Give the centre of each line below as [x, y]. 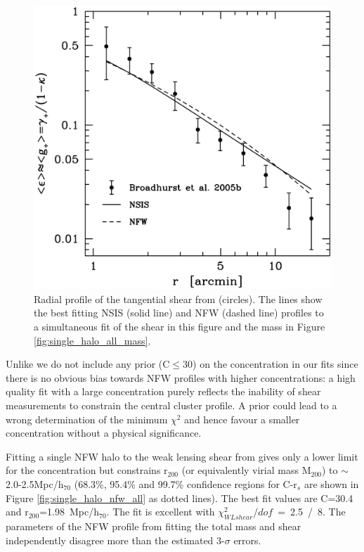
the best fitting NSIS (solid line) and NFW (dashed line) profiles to [179, 313]
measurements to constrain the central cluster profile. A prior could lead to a [171, 405]
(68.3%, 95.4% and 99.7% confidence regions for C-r [186, 484]
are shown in [331, 484]
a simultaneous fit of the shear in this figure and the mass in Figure [180, 327]
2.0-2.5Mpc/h [35, 484]
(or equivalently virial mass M [246, 470]
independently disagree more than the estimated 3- [115, 540]
